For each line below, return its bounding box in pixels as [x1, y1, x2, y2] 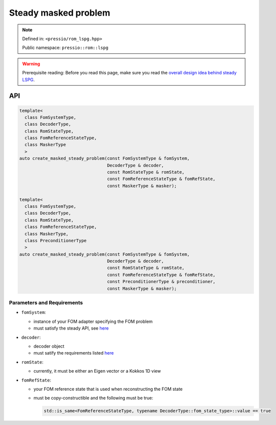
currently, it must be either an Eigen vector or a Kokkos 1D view [33, 368, 161, 374]
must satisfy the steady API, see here [33, 325, 109, 331]
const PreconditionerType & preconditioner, [107, 279, 216, 285]
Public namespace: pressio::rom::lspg [22, 45, 109, 51]
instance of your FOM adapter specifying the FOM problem [33, 318, 153, 324]
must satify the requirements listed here [33, 350, 114, 356]
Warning [22, 61, 40, 67]
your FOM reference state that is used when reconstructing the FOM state [33, 386, 183, 392]
